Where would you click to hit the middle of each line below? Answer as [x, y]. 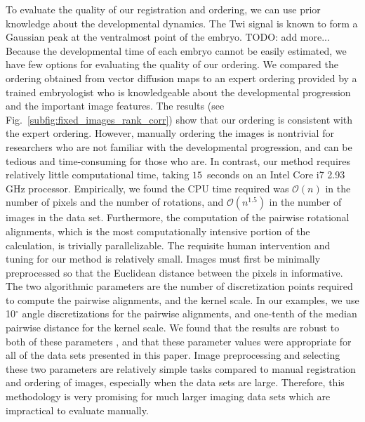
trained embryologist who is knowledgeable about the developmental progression [178, 92]
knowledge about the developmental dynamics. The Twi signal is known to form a [182, 23]
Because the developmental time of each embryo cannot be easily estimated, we [176, 50]
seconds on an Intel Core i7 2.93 [276, 174]
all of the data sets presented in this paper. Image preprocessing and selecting [173, 355]
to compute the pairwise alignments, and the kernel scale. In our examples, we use [182, 299]
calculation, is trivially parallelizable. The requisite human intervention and [168, 245]
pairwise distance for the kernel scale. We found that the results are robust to [173, 328]
